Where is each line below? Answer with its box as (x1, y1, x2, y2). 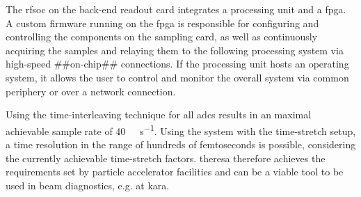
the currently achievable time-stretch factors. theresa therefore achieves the (6, 150, 326, 165)
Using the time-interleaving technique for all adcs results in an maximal (6, 107, 312, 122)
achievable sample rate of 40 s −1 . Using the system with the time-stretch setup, (6, 121, 356, 138)
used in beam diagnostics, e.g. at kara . (6, 178, 170, 192)
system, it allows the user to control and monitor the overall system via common (6, 70, 349, 84)
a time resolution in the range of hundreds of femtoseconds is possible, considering (6, 137, 356, 151)
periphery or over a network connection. (6, 84, 176, 98)
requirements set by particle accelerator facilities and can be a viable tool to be (6, 164, 344, 179)
